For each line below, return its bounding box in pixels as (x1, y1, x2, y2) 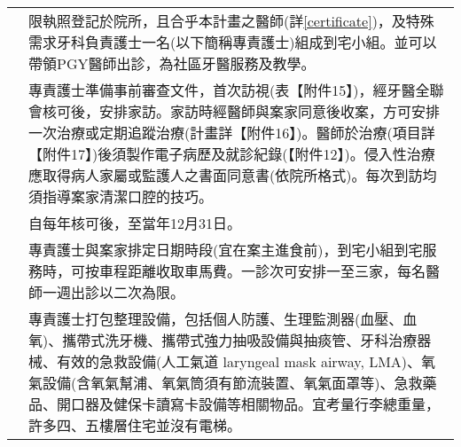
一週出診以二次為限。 (43, 282, 185, 302)
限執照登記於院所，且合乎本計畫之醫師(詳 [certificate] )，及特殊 (28, 11, 434, 31)
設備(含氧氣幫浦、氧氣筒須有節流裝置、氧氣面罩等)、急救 (43, 372, 423, 393)
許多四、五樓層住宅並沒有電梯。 (28, 415, 242, 435)
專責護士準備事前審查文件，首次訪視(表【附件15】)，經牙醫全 (28, 80, 430, 100)
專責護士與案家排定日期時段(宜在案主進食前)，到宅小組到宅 (28, 239, 423, 260)
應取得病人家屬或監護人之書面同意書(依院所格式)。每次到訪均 (28, 165, 437, 185)
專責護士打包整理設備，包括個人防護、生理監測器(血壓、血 (28, 309, 418, 329)
